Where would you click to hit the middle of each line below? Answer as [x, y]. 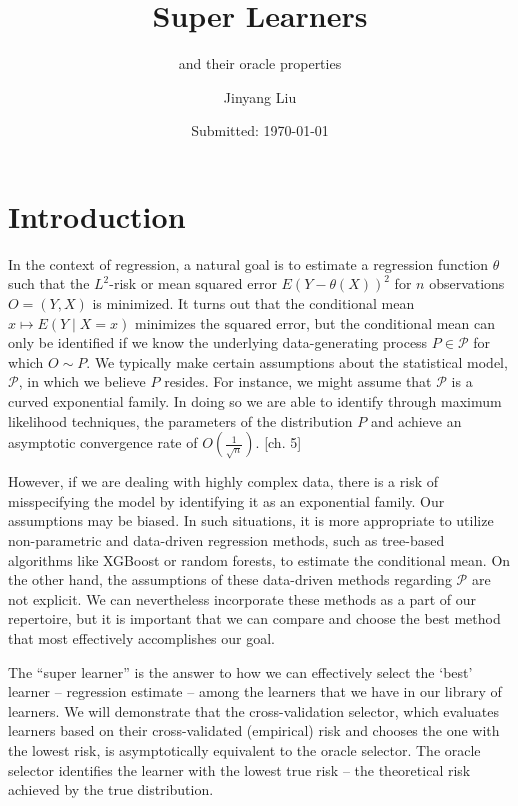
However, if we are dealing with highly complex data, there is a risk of [223, 481]
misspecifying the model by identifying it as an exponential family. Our [226, 500]
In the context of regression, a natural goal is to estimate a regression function [248, 263]
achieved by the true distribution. [111, 789]
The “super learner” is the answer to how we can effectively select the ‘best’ [240, 671]
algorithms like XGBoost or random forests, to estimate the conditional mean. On [259, 559]
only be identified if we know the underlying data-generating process [218, 342]
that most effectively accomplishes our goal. [142, 637]
